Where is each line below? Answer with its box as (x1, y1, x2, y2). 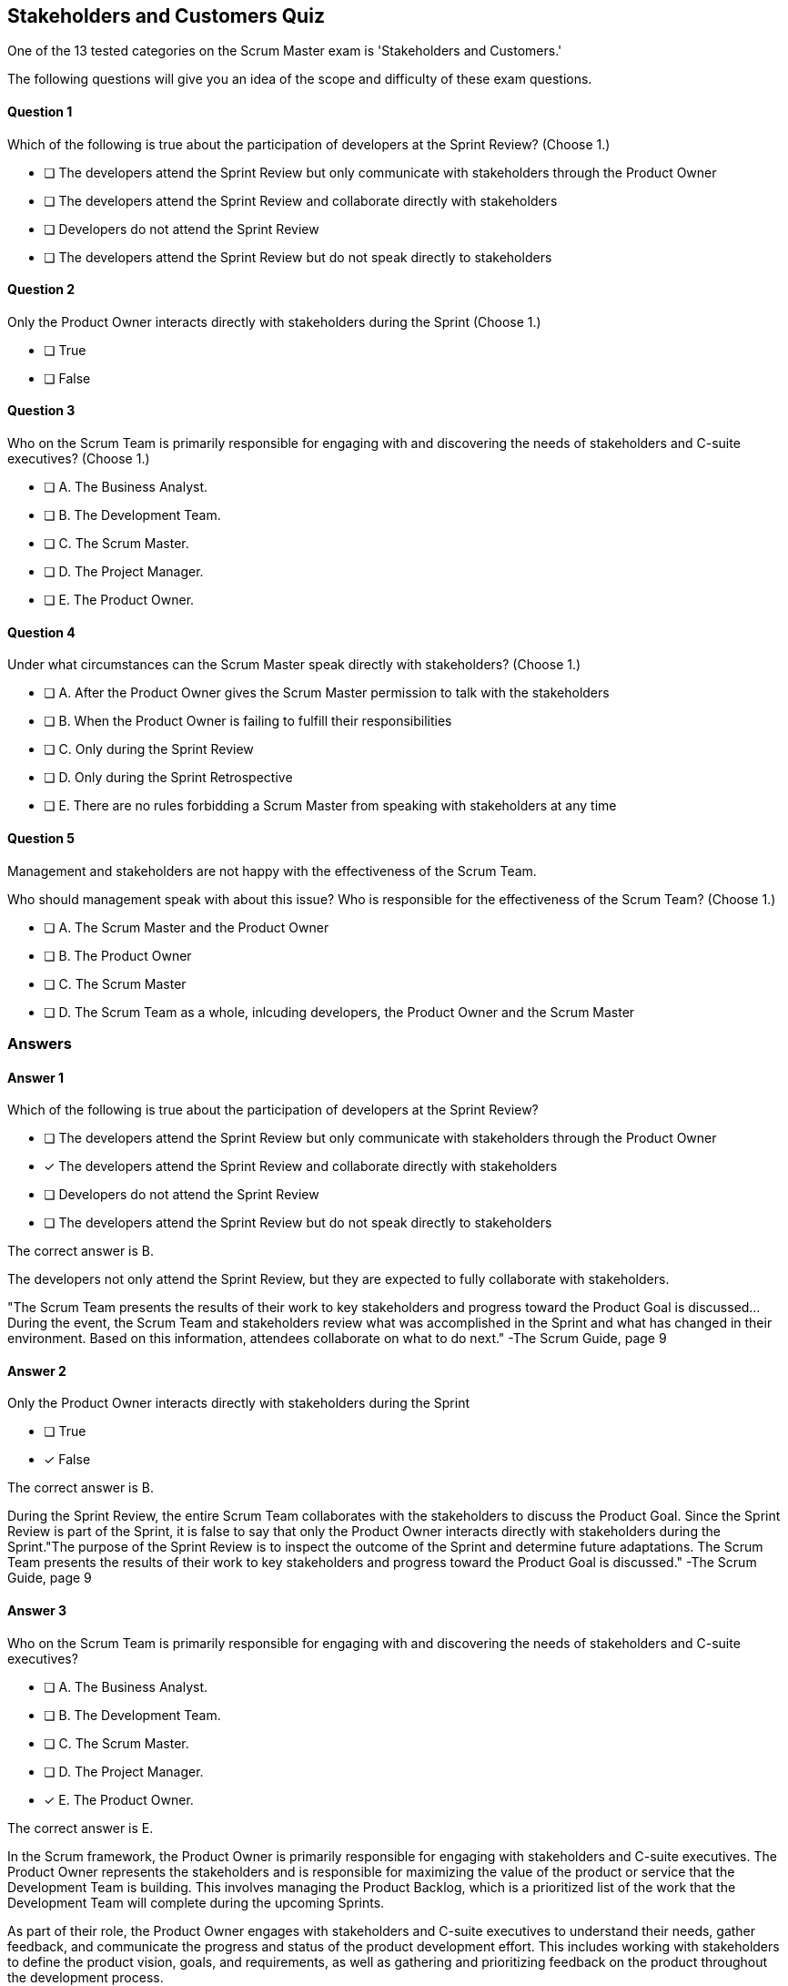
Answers (7, 1034, 72, 1053)
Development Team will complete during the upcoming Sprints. (7, 1894, 385, 1910)
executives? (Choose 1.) (7, 451, 150, 467)
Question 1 (7, 104, 73, 120)
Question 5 (7, 830, 76, 846)
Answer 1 (7, 1069, 65, 1085)
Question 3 (7, 402, 76, 419)
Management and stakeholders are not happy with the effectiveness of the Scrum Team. (7, 862, 537, 879)
